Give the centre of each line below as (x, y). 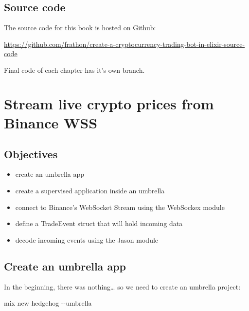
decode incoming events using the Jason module (87, 239)
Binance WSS (51, 122)
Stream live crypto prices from (109, 103)
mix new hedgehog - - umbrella (48, 303)
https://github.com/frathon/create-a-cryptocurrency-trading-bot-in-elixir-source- (124, 44)
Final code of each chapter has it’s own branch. (74, 70)
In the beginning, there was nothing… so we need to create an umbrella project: (122, 286)
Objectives (31, 154)
